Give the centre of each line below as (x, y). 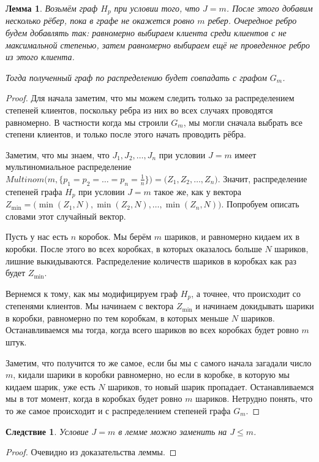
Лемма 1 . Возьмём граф (52, 8)
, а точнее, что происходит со (246, 293)
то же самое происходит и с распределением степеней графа (118, 410)
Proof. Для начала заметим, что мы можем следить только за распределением (150, 98)
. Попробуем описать (260, 204)
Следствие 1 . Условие (47, 431)
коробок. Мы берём (115, 237)
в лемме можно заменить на (173, 431)
